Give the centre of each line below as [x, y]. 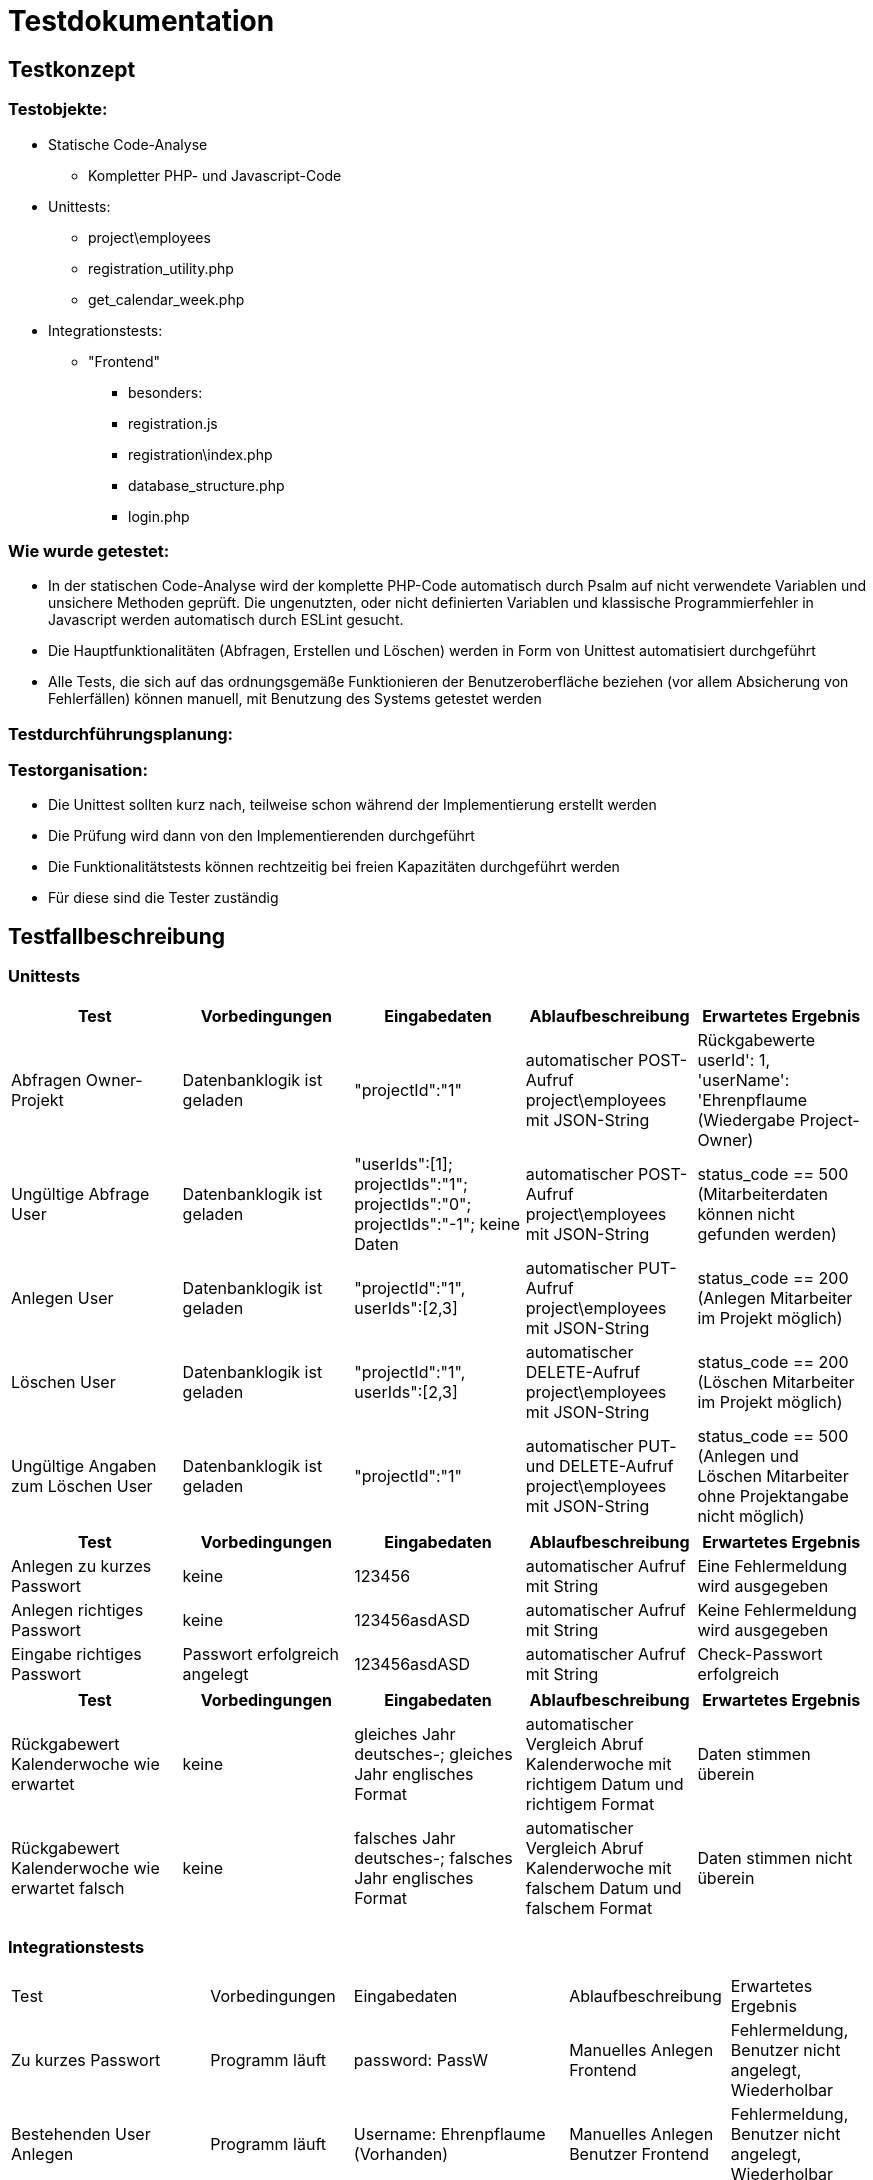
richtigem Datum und [604, 1783]
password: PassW [421, 2060]
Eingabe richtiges [76, 1653]
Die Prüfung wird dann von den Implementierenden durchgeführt [261, 836]
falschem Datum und [603, 1887]
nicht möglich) [751, 1515]
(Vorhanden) [401, 2154]
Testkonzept [72, 69]
